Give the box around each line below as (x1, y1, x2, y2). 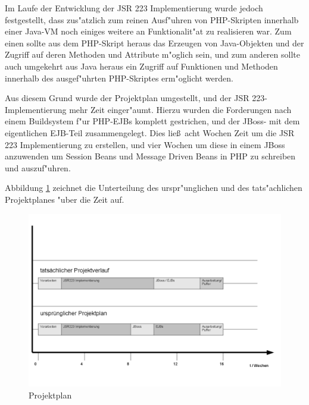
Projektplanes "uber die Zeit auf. (5, 193, 124, 205)
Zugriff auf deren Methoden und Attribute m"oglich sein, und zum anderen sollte (5, 48, 300, 61)
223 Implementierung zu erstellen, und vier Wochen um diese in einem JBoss (5, 138, 285, 150)
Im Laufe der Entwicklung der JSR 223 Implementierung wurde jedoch (5, 2, 263, 14)
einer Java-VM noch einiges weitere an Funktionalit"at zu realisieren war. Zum (5, 25, 292, 37)
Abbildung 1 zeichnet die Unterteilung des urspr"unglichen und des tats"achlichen (5, 181, 302, 194)
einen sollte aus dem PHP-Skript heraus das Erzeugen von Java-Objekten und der (5, 36, 304, 49)
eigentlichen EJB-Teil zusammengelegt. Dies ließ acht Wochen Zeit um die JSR (5, 126, 295, 139)
